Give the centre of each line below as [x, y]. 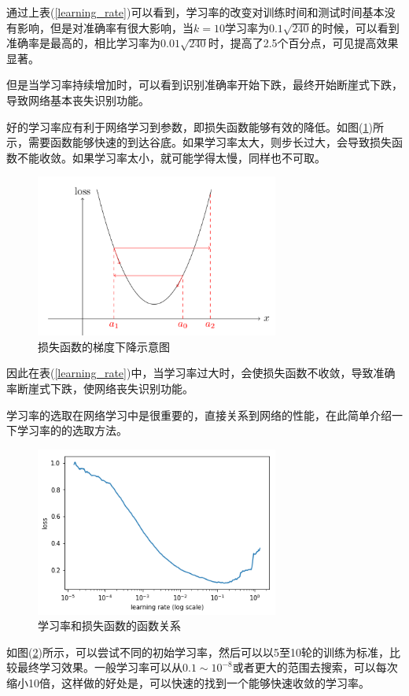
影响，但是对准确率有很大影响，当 [105, 27]
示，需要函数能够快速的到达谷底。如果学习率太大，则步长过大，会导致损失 [199, 142]
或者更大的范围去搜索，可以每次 [315, 667]
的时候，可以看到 [355, 27]
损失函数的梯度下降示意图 [104, 346]
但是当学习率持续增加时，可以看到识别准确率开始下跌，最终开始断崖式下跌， [204, 85]
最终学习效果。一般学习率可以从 [99, 667]
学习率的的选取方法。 [72, 430]
